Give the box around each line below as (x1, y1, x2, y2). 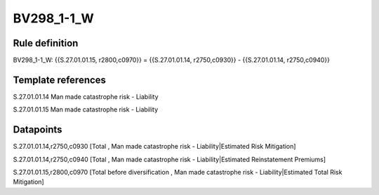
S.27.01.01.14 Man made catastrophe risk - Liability (13, 92, 159, 101)
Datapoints (13, 123, 62, 136)
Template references (13, 74, 107, 86)
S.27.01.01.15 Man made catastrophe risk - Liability (13, 105, 159, 114)
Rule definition (13, 37, 79, 49)
